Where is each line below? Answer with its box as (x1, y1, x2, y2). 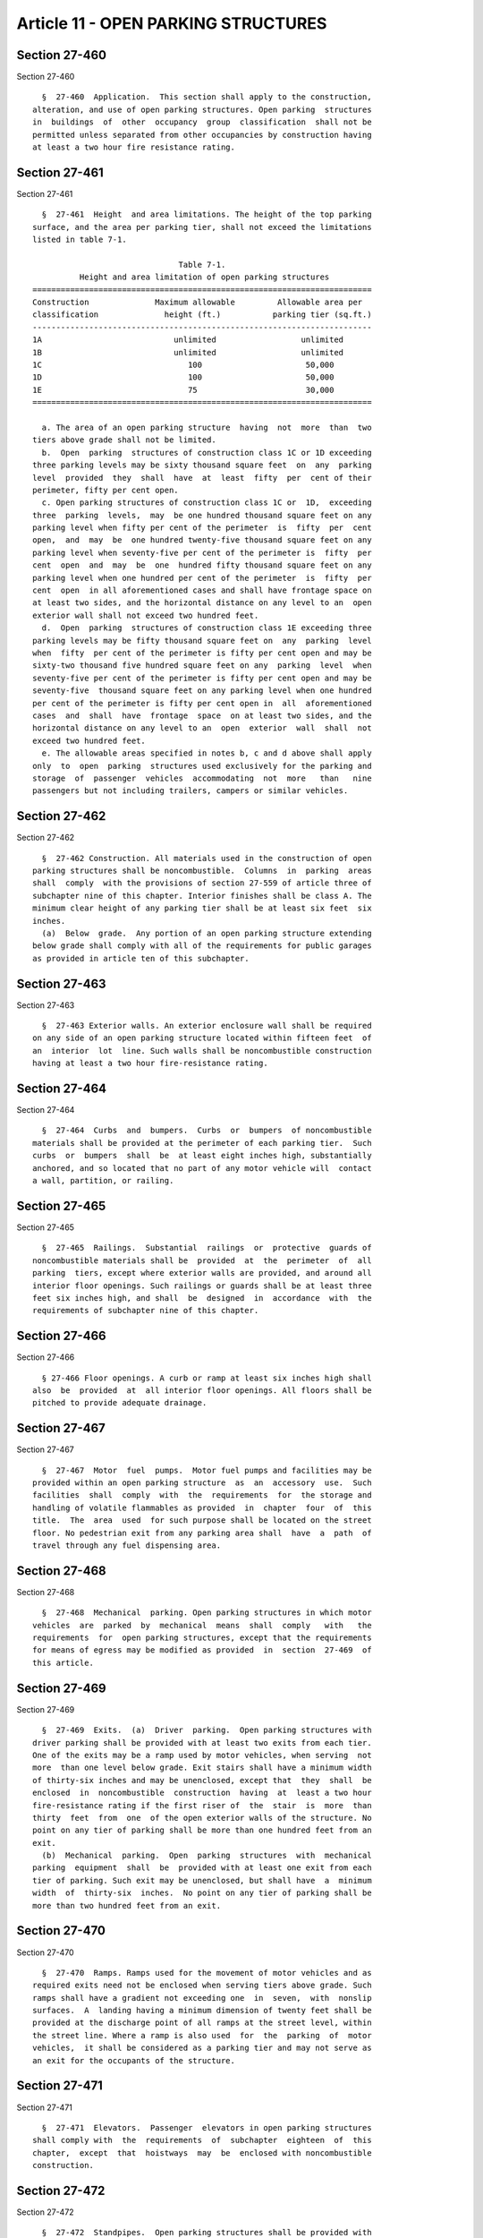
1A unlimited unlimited (32, 335, 344, 345)
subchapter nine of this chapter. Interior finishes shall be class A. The (32, 891, 372, 901)
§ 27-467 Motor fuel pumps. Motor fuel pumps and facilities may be (41, 1465, 372, 1475)
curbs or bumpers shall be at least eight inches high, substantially (32, 1150, 372, 1161)
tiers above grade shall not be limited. (32, 435, 216, 445)
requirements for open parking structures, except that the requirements (32, 1633, 372, 1643)
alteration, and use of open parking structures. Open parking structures (32, 104, 372, 115)
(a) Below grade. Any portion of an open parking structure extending (41, 927, 372, 938)
